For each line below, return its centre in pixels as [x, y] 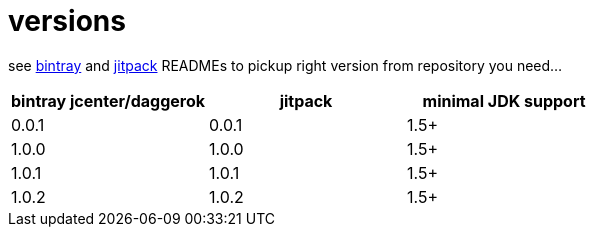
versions [67, 21]
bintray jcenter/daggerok [108, 100]
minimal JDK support [504, 100]
